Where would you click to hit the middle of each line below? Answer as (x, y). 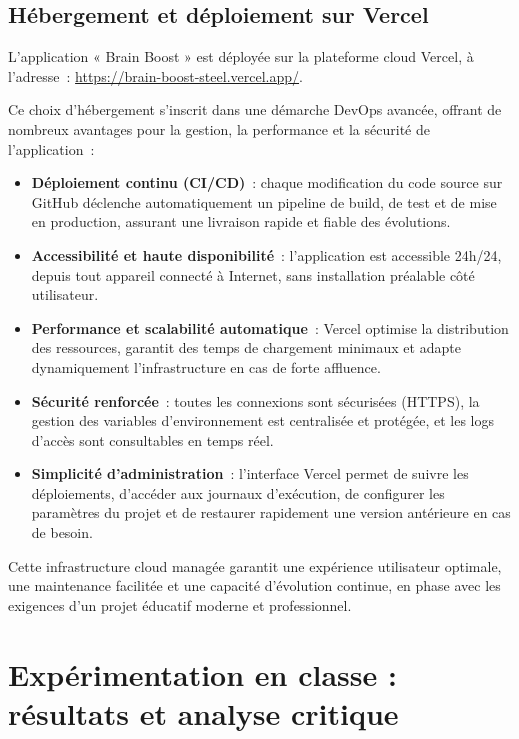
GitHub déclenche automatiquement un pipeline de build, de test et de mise (264, 201)
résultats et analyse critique (203, 712)
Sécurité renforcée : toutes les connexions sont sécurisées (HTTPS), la (255, 400)
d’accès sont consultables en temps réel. (152, 439)
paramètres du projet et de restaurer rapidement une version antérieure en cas (271, 512)
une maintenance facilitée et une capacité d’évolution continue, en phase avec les (254, 585)
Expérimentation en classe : (202, 673)
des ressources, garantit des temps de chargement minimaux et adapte (246, 347)
